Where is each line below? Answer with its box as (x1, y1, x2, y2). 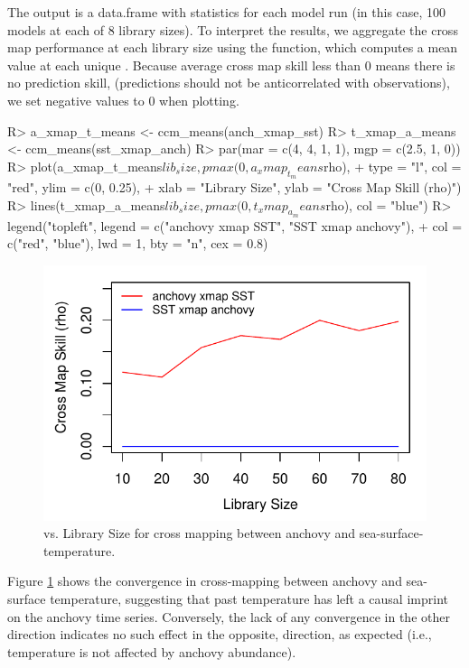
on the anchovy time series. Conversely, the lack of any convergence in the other (7, 607, 450, 626)
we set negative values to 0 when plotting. (7, 90, 239, 109)
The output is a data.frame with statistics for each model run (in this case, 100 (7, 3, 446, 21)
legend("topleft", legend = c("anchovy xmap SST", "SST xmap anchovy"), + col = (7, 216, 463, 235)
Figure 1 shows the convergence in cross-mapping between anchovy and (7, 571, 402, 590)
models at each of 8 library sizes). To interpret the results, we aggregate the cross (7, 20, 458, 39)
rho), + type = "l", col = (323, 156, 462, 175)
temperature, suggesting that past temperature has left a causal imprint (50, 589, 448, 608)
